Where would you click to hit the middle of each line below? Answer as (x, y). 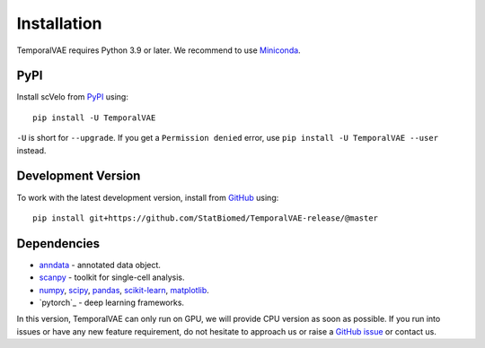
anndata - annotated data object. (100, 265)
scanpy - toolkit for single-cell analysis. (112, 277)
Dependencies (58, 244)
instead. (31, 150)
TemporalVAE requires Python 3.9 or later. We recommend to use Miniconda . (159, 50)
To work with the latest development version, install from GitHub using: (148, 197)
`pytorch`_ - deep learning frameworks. (111, 302)
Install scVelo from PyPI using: (73, 97)
